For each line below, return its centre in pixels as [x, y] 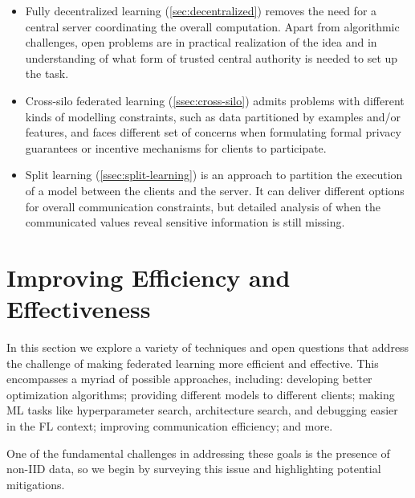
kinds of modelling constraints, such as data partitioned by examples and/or [213, 116]
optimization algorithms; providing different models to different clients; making [201, 394]
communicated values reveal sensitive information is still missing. [185, 222]
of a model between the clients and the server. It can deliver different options [215, 190]
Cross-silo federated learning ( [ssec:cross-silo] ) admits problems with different [215, 100]
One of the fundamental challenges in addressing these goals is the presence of [198, 453]
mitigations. [36, 484]
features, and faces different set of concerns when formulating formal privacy [213, 132]
